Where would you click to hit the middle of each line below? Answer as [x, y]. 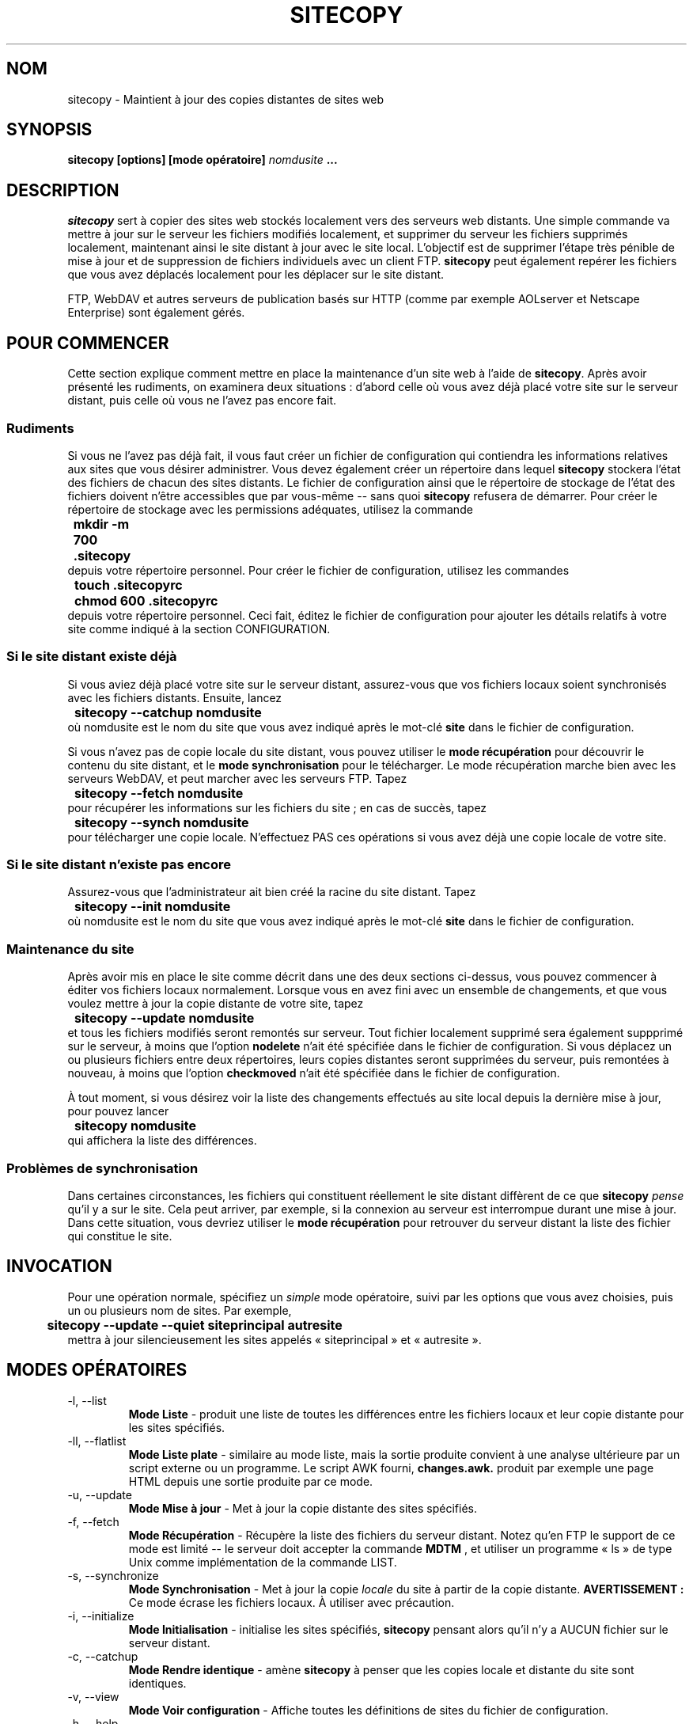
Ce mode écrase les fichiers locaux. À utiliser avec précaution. [292, 1602]
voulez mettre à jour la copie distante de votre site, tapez [216, 1004]
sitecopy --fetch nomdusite [159, 793]
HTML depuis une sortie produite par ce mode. [251, 1481]
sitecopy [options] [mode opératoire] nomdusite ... [203, 160]
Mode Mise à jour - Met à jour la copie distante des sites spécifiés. [303, 1508]
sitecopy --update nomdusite [165, 1018]
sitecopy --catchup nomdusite [168, 712]
